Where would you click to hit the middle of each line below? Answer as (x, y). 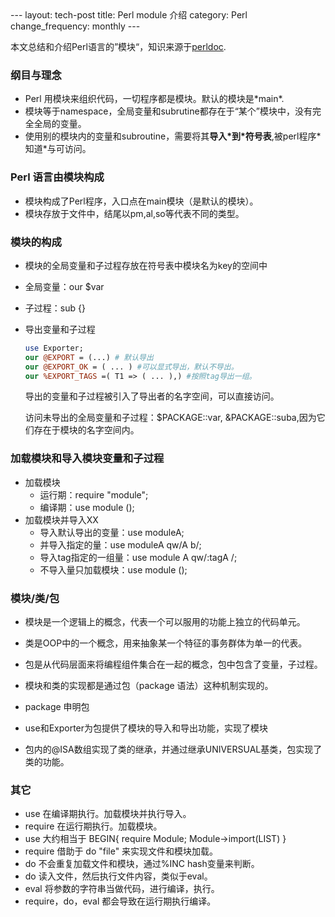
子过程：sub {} (55, 308)
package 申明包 (57, 706)
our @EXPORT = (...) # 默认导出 (89, 357)
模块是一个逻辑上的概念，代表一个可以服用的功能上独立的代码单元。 (165, 621)
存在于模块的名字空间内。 (86, 430)
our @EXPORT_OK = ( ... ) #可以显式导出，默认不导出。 (131, 367)
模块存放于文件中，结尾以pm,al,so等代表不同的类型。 (134, 213)
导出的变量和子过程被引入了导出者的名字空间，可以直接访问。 (152, 396)
